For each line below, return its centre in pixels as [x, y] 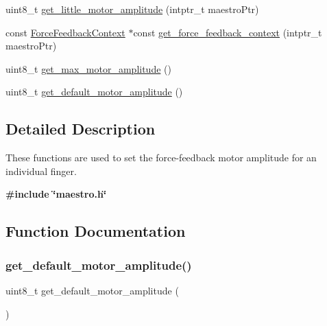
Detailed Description [81, 129]
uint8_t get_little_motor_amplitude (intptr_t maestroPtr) [132, 9]
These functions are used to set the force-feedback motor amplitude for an [161, 158]
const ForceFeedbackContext [65, 32]
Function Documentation [96, 231]
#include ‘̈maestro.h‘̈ [56, 194]
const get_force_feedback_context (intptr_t [228, 32]
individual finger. [41, 171]
